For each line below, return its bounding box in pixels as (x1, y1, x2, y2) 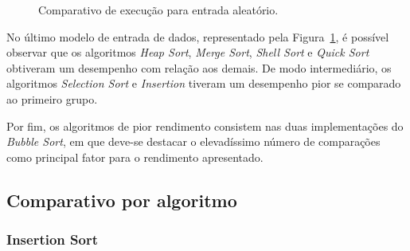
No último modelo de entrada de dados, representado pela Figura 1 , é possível (6, 28, 389, 45)
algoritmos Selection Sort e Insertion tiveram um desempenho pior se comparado (6, 75, 401, 92)
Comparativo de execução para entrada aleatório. (38, 2, 279, 18)
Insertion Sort (6, 229, 98, 249)
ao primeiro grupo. (6, 90, 98, 107)
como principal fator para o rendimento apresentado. (6, 148, 264, 165)
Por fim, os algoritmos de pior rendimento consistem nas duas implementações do (6, 117, 404, 134)
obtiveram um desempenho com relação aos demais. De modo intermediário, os (6, 59, 392, 76)
